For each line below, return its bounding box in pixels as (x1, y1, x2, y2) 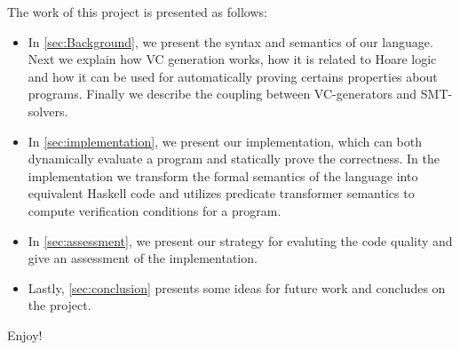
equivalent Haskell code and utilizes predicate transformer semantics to (28, 184, 415, 203)
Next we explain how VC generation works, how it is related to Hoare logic (28, 50, 437, 68)
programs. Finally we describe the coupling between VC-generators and (28, 84, 417, 103)
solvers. (28, 101, 68, 120)
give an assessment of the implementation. (28, 249, 258, 267)
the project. (28, 296, 91, 314)
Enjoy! (7, 325, 43, 344)
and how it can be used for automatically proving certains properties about (28, 67, 438, 85)
